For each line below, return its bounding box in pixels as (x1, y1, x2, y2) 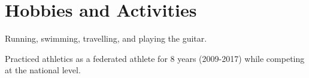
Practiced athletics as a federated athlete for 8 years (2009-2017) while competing (5, 52, 305, 64)
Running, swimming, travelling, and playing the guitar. (5, 32, 207, 45)
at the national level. (5, 64, 81, 76)
